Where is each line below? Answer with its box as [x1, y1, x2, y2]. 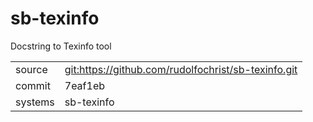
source [15, 62, 48, 76]
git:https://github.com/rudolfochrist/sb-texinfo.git [64, 62, 298, 76]
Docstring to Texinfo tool [10, 40, 112, 52]
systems [15, 95, 55, 109]
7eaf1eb [64, 78, 106, 92]
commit [15, 78, 51, 92]
